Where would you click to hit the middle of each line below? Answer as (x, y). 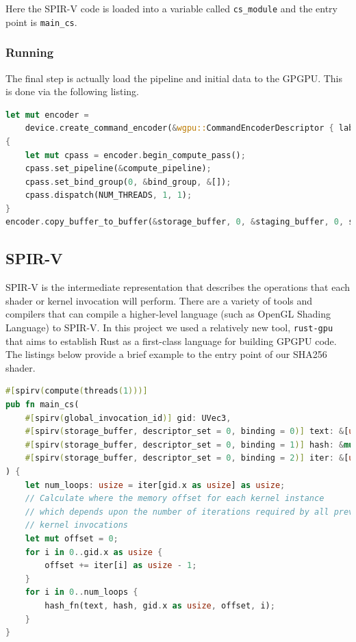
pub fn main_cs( (42, 405)
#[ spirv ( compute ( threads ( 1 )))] (77, 391)
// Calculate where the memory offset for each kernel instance (175, 499)
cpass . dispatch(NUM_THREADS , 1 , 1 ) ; (109, 195)
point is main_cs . (41, 22)
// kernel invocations (76, 525)
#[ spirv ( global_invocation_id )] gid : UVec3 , (128, 418)
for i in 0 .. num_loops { (81, 592)
